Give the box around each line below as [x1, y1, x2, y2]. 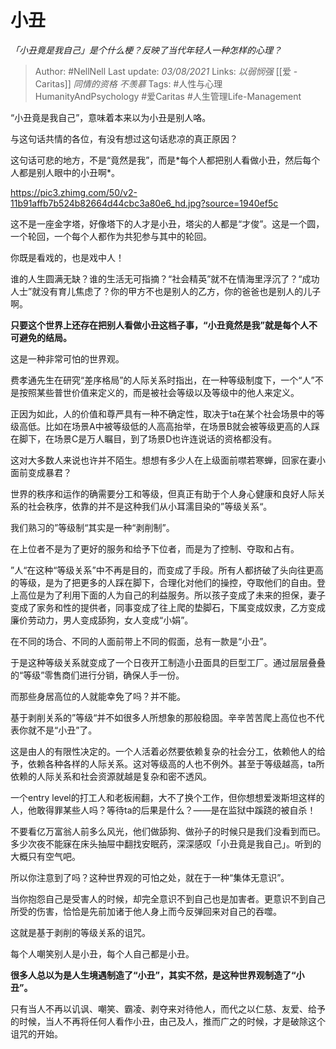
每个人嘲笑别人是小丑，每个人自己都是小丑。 [10, 947, 195, 960]
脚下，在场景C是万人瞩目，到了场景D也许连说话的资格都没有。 [18, 432, 278, 445]
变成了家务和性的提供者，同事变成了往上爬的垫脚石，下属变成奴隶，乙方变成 [10, 601, 326, 613]
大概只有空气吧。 [10, 850, 81, 862]
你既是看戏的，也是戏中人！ [10, 251, 125, 263]
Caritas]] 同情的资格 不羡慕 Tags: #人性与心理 [34, 77, 223, 90]
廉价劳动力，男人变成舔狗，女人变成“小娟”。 [10, 614, 194, 626]
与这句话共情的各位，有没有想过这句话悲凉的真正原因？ [10, 132, 238, 145]
